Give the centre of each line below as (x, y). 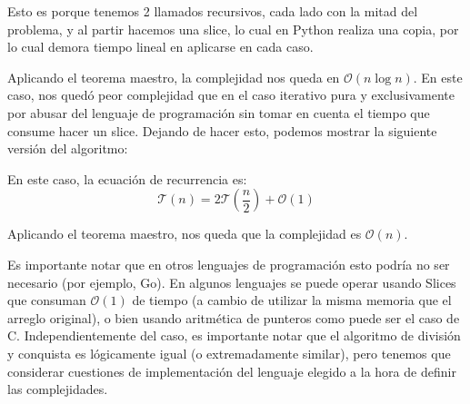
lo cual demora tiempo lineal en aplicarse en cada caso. (160, 47)
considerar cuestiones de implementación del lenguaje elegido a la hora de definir (232, 371)
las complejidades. (58, 389)
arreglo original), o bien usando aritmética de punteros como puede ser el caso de (234, 317)
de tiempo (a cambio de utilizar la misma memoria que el (292, 300)
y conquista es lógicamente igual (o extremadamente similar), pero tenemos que (229, 353)
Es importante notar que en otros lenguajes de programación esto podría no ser (229, 264)
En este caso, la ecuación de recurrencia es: (127, 178)
